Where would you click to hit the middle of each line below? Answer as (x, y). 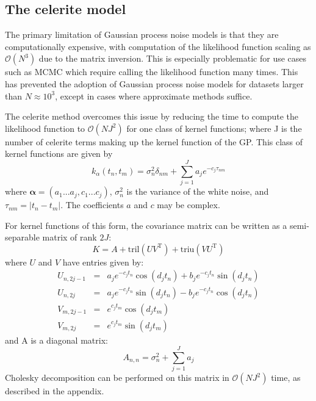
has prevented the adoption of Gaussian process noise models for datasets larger (154, 83)
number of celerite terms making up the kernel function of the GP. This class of (154, 141)
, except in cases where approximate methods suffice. (154, 96)
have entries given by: (103, 262)
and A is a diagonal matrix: (56, 340)
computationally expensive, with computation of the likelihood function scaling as (158, 46)
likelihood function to (45, 128)
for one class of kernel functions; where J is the (214, 128)
